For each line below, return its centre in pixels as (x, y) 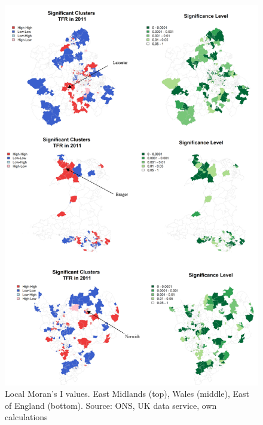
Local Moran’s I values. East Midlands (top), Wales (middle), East (127, 394)
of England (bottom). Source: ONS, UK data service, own (111, 405)
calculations (26, 417)
